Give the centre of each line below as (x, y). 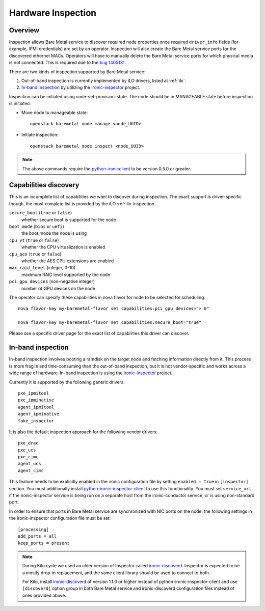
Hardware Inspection (53, 13)
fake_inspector (36, 421)
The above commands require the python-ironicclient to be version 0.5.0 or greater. (107, 168)
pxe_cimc (28, 457)
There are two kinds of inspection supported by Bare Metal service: (77, 72)
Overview (24, 30)
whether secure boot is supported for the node (69, 220)
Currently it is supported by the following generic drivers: (67, 382)
